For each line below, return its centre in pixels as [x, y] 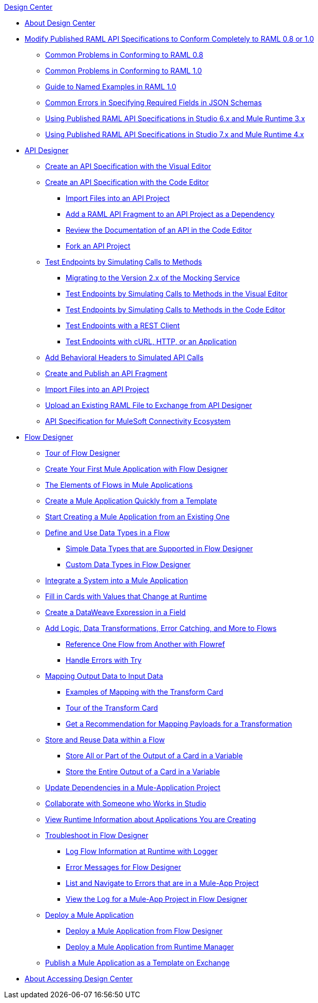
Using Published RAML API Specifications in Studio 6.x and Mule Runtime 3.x [175, 118]
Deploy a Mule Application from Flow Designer [144, 931]
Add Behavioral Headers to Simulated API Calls [124, 357]
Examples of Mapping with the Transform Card [145, 692]
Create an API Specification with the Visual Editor [128, 166]
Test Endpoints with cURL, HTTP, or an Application [151, 341]
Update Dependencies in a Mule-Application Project [133, 787]
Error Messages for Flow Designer [123, 867]
